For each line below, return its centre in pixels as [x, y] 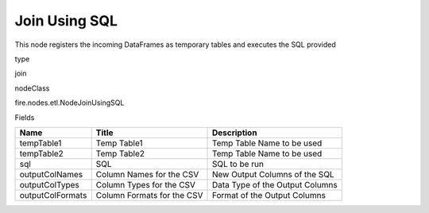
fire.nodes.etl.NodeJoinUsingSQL [70, 103]
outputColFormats [53, 195]
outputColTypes [49, 184]
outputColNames [51, 174]
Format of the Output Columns [269, 195]
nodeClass [32, 88]
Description [234, 133]
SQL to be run [238, 164]
